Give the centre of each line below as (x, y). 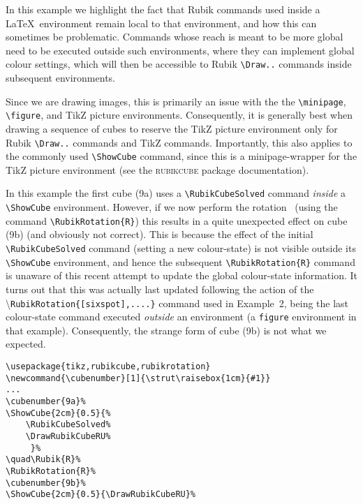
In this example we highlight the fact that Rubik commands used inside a (163, 9)
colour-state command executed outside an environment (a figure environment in (181, 317)
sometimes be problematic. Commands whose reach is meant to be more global (175, 37)
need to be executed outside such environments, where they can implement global (180, 50)
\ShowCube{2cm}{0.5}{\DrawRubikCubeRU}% (101, 495)
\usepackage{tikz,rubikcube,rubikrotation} (108, 366)
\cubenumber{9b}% (46, 483)
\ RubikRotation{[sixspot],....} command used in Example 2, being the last (177, 303)
